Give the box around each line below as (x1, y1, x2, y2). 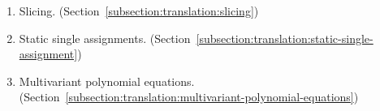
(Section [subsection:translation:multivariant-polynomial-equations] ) (19, 88, 359, 105)
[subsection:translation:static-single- (196, 29, 374, 46)
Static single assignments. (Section (19, 29, 191, 46)
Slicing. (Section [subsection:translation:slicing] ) (19, 2, 259, 19)
